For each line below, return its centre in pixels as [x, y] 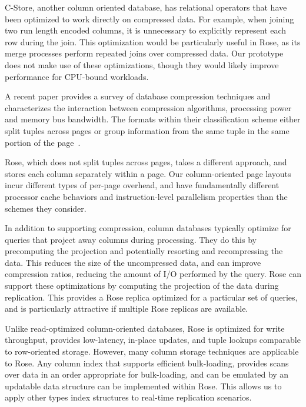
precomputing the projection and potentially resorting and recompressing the [144, 251]
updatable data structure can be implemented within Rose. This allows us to [143, 386]
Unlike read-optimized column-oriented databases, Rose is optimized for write [145, 328]
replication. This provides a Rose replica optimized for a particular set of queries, [151, 297]
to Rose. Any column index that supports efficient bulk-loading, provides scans [147, 363]
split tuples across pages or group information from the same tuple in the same [147, 130]
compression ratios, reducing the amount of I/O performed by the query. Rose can [153, 274]
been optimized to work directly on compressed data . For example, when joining [149, 19]
